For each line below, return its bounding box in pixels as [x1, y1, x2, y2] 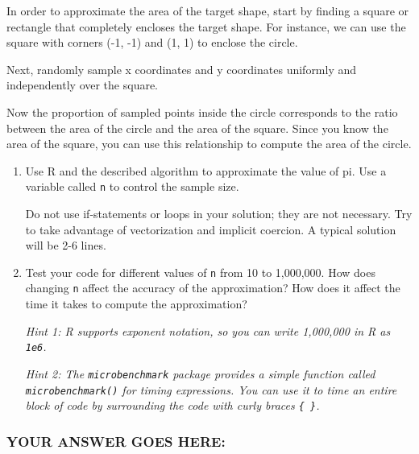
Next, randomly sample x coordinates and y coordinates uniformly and [6, 60, 357, 77]
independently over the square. [6, 76, 159, 93]
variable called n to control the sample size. [25, 178, 239, 195]
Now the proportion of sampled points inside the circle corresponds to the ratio [6, 103, 398, 120]
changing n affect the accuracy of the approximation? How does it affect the [25, 279, 400, 296]
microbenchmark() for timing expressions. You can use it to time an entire [25, 381, 397, 398]
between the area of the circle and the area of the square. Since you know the [6, 119, 388, 136]
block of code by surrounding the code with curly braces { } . [25, 397, 320, 414]
